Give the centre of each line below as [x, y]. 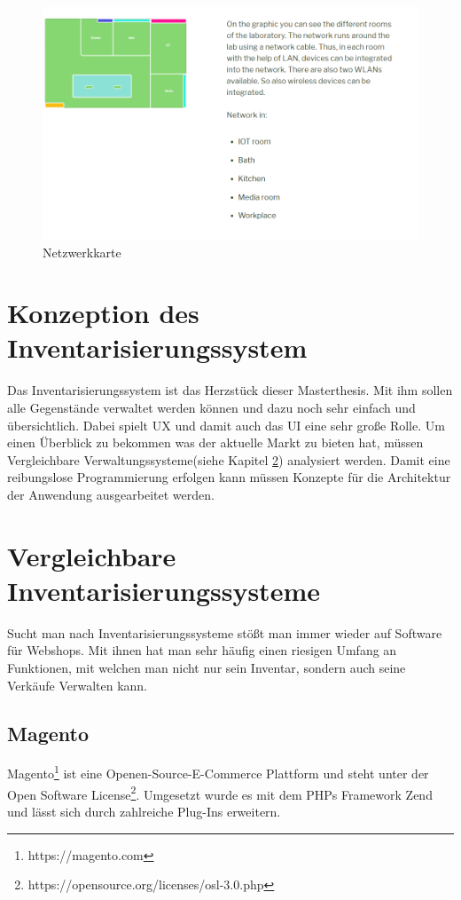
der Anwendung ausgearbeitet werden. [111, 494]
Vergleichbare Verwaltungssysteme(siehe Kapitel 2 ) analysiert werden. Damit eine [229, 459]
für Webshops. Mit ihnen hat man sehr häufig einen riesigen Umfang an [202, 650]
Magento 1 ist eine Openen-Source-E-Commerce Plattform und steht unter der [218, 772]
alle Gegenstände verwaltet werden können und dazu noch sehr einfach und [211, 407]
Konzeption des [103, 313]
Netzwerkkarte [82, 252]
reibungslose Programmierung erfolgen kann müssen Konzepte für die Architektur [229, 477]
